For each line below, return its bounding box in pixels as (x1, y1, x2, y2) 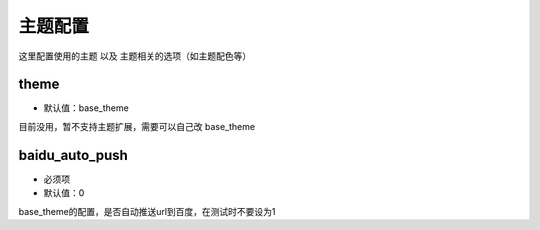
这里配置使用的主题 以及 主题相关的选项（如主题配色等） (18, 50, 252, 62)
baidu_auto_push (18, 146, 129, 164)
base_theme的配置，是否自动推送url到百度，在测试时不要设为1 (18, 205, 276, 217)
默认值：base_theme (43, 102, 129, 114)
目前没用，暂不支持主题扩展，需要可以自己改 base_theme (18, 120, 255, 132)
